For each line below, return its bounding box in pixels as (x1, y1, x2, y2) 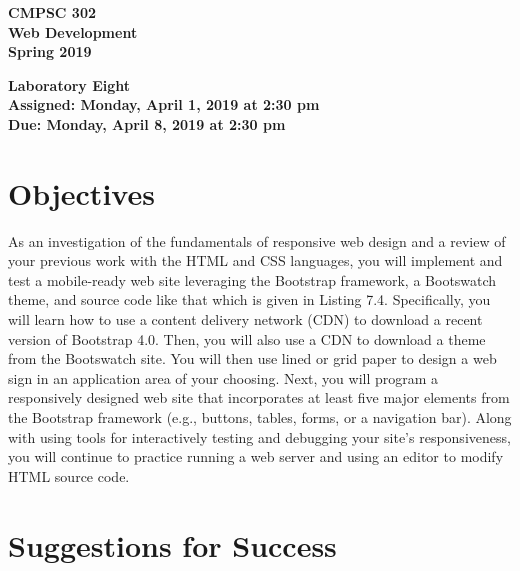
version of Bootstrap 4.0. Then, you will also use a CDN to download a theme (8, 328, 486, 349)
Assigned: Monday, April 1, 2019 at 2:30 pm (8, 94, 320, 115)
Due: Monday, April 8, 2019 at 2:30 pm (8, 113, 286, 134)
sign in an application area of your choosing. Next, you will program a (8, 367, 439, 388)
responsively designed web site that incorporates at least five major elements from (8, 387, 510, 408)
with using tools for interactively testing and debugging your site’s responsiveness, (8, 426, 511, 447)
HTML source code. (8, 465, 130, 486)
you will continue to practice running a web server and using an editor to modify (8, 446, 504, 467)
